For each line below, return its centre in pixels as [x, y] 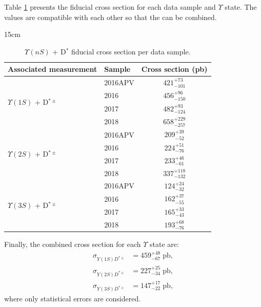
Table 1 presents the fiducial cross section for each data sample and [110, 7]
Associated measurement [53, 69]
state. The [241, 7]
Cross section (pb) [174, 69]
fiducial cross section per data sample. [131, 51]
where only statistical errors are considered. [73, 299]
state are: [164, 244]
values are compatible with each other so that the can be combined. [111, 17]
